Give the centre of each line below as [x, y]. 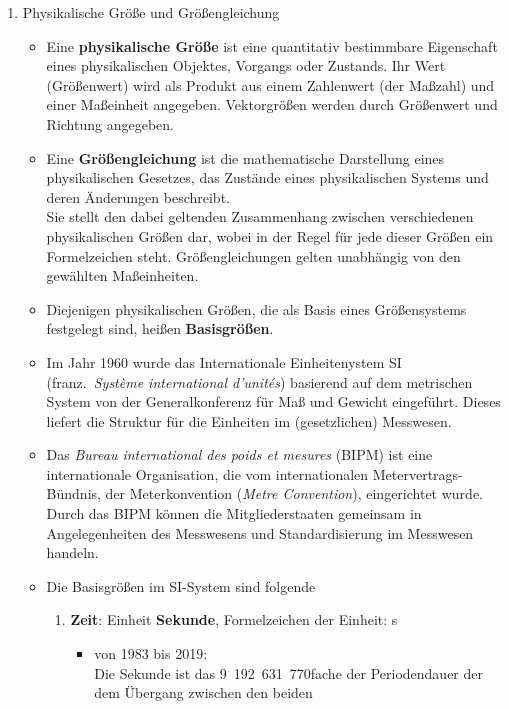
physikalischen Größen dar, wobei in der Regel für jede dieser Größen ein [270, 235]
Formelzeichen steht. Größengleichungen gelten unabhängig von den [253, 255]
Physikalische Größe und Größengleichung [151, 12]
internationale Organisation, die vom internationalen [207, 473]
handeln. [72, 552]
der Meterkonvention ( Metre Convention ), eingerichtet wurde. [294, 493]
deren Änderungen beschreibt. [138, 196]
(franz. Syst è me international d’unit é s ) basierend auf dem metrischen [259, 381]
